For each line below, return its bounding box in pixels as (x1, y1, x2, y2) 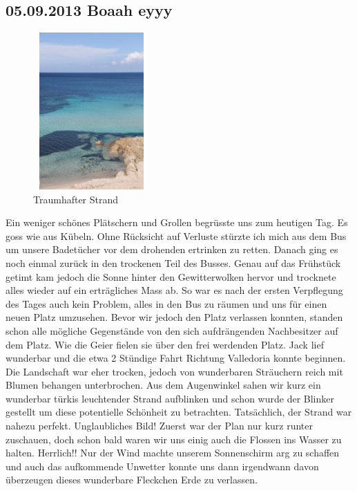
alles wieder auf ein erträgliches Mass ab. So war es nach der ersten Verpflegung (6, 283, 343, 297)
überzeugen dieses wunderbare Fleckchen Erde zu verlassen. (6, 472, 258, 487)
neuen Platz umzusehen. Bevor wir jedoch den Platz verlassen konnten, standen (6, 310, 343, 324)
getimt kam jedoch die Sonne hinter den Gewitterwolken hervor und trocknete (6, 269, 336, 284)
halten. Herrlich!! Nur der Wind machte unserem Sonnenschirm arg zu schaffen (6, 445, 340, 460)
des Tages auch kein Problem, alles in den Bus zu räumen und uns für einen (6, 296, 327, 311)
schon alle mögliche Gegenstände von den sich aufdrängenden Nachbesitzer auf (6, 323, 338, 337)
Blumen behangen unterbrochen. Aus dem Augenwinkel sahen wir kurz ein (6, 378, 321, 392)
